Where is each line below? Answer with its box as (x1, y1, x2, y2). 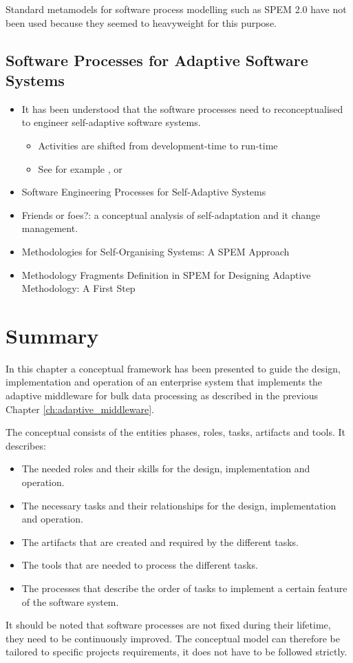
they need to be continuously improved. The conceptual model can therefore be (6, 631, 340, 645)
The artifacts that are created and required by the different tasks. (21, 534, 299, 549)
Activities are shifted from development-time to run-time (38, 138, 278, 152)
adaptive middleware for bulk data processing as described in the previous (6, 388, 319, 403)
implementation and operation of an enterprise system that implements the (6, 375, 323, 389)
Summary (6, 321, 99, 349)
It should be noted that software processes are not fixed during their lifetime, (6, 618, 331, 632)
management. (21, 221, 78, 235)
